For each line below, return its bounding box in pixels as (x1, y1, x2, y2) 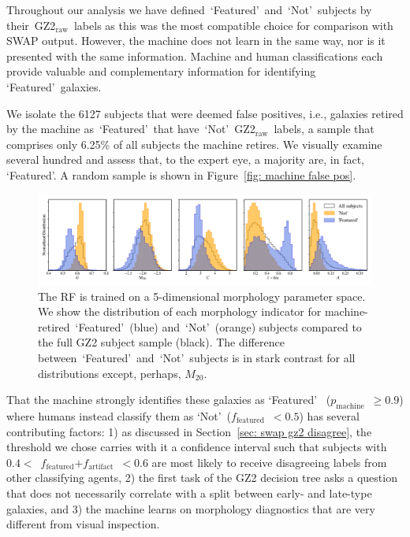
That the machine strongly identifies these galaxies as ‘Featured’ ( (6, 391, 331, 408)
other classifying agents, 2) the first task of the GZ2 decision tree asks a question (6, 469, 397, 486)
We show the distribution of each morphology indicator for (38, 303, 322, 320)
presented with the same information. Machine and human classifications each (6, 47, 383, 64)
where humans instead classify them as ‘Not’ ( (6, 408, 232, 424)
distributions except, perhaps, (38, 365, 181, 381)
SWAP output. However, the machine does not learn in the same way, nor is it (6, 32, 386, 49)
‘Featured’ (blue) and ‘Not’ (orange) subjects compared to (75, 318, 362, 335)
